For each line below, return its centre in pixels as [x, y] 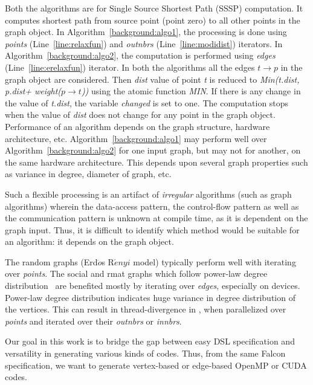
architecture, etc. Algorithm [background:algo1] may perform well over [136, 138]
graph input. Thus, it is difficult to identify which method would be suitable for [152, 229]
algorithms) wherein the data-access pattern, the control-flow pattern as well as [152, 206]
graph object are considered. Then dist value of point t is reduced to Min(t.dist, [152, 79]
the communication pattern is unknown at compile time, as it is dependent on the [156, 218]
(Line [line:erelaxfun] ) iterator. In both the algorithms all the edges [130, 67]
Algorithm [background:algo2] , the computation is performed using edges [140, 55]
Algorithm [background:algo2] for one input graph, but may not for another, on [153, 150]
